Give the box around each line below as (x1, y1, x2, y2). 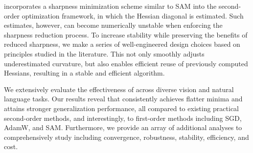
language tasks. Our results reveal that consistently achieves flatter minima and (4, 94, 243, 104)
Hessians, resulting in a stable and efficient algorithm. (4, 68, 165, 78)
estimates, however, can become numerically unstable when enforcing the (4, 20, 223, 30)
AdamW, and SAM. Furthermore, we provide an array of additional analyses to (4, 122, 242, 133)
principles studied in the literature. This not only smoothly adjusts (4, 48, 205, 58)
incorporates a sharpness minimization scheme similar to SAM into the (4, 1, 217, 11)
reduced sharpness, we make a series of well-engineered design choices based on (4, 39, 240, 49)
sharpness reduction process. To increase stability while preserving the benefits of (4, 29, 248, 39)
